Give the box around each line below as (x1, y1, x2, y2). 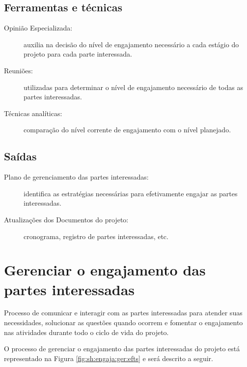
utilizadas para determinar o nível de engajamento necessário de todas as (24, 82, 243, 92)
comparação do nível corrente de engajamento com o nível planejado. (24, 124, 231, 135)
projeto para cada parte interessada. (24, 49, 132, 59)
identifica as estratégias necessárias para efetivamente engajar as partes (24, 188, 238, 198)
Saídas (4, 149, 37, 164)
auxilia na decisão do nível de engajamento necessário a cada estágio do (24, 39, 239, 49)
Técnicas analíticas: (4, 108, 62, 118)
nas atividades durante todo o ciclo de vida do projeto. (4, 327, 169, 337)
